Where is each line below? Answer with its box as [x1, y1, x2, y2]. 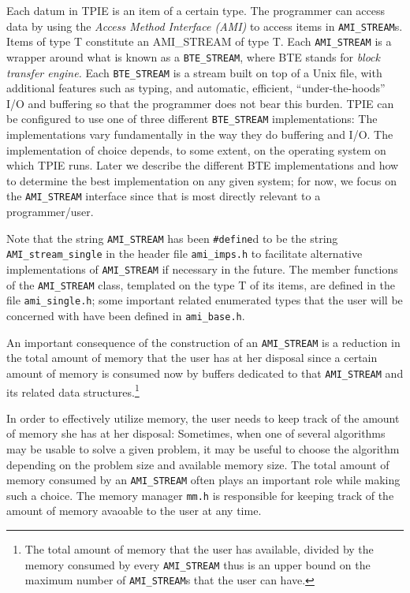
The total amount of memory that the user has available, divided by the [24, 541, 374, 558]
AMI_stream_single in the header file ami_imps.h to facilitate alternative [6, 245, 363, 262]
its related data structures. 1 [6, 381, 140, 400]
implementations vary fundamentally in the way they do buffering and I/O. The [6, 126, 393, 143]
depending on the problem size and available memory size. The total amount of [6, 456, 389, 472]
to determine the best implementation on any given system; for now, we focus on [6, 172, 397, 188]
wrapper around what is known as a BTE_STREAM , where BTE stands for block [6, 48, 381, 65]
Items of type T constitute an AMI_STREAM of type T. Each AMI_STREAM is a [6, 33, 392, 50]
